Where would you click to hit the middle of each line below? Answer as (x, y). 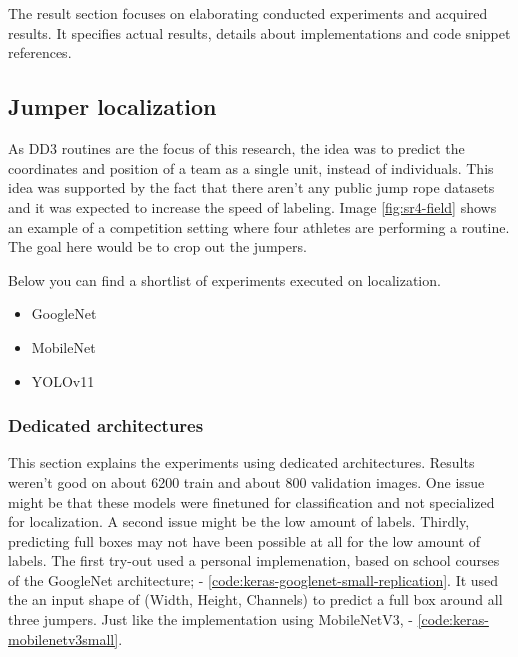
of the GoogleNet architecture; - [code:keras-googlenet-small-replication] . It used (253, 579)
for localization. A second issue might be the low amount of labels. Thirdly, (239, 521)
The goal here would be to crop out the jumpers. (157, 246)
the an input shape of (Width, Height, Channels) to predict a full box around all (255, 599)
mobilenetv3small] (63, 638)
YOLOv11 (63, 380)
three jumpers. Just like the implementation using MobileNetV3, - (210, 619)
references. (40, 52)
